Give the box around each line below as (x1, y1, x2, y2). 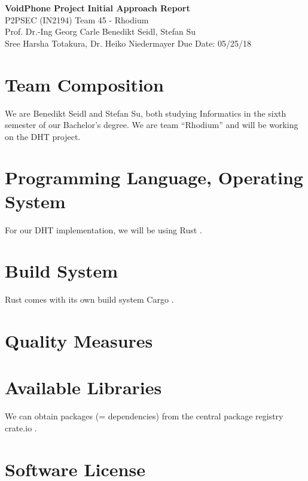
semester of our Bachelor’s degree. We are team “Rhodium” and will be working (5, 118, 298, 131)
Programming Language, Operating (5, 165, 303, 190)
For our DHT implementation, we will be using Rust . (5, 223, 202, 236)
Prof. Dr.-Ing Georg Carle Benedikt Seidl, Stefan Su (5, 25, 196, 38)
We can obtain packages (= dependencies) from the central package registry (5, 410, 283, 422)
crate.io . (5, 422, 37, 434)
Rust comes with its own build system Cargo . (5, 293, 174, 306)
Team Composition (5, 72, 164, 96)
